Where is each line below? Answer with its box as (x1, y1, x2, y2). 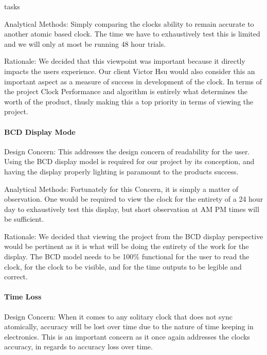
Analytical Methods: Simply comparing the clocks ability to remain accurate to (4, 18, 254, 29)
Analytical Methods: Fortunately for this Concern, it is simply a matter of (4, 183, 238, 194)
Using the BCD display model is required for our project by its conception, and (4, 156, 255, 167)
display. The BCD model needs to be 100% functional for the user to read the (4, 251, 250, 262)
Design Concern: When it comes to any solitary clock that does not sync (4, 311, 233, 322)
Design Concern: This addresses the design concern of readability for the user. (4, 146, 250, 156)
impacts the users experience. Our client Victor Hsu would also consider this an (4, 65, 255, 76)
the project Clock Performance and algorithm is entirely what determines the (4, 86, 248, 97)
